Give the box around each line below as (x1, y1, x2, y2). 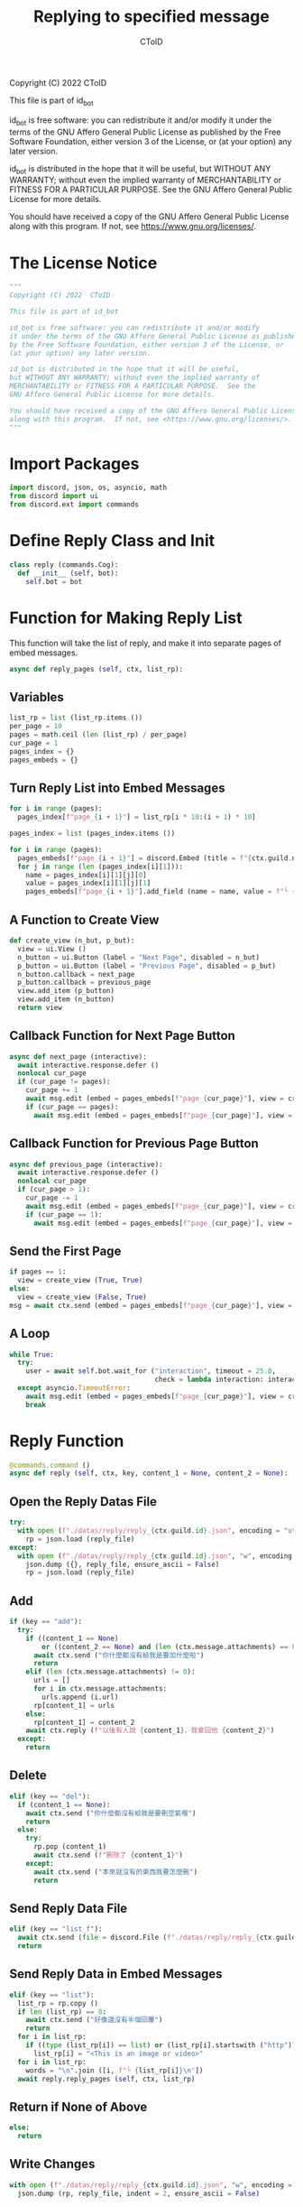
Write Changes (9, 2156, 96, 2172)
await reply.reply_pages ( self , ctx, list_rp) (17, 2074, 196, 2083)
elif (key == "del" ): (9, 1792, 91, 1801)
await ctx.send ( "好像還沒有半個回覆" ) (25, 2016, 163, 2025)
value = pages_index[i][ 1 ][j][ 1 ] (25, 878, 151, 888)
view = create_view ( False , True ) (17, 1293, 147, 1302)
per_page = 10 (9, 722, 63, 731)
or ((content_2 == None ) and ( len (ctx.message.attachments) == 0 (41, 1642, 297, 1651)
